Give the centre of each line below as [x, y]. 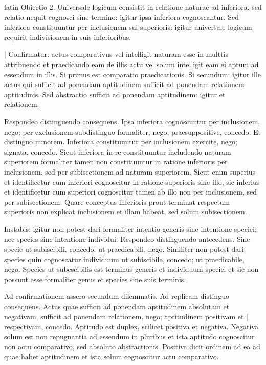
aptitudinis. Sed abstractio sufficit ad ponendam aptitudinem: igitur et [115, 94]
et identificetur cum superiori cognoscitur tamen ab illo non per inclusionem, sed [131, 192]
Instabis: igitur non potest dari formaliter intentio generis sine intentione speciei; [130, 229]
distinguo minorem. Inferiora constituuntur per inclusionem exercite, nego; [121, 142]
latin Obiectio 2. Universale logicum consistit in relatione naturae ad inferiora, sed [133, 7]
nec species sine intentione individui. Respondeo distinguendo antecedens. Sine [127, 239]
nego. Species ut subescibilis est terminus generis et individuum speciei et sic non [131, 269]
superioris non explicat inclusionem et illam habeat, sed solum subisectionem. [126, 212]
